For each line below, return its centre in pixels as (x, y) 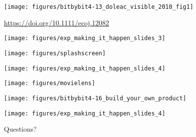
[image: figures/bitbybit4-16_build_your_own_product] (95, 98)
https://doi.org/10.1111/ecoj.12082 (57, 22)
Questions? (20, 129)
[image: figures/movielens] (50, 83)
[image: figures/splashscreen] (55, 53)
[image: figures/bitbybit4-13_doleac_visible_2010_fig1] (99, 7)
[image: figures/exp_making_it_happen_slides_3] (85, 38)
